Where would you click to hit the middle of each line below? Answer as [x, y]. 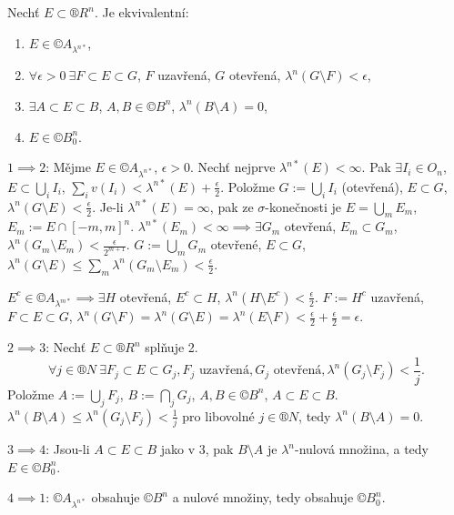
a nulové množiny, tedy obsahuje [263, 497]
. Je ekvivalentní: [141, 12]
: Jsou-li [68, 449]
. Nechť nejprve [233, 167]
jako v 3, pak [197, 449]
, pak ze [232, 206]
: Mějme [68, 167]
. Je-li [108, 206]
